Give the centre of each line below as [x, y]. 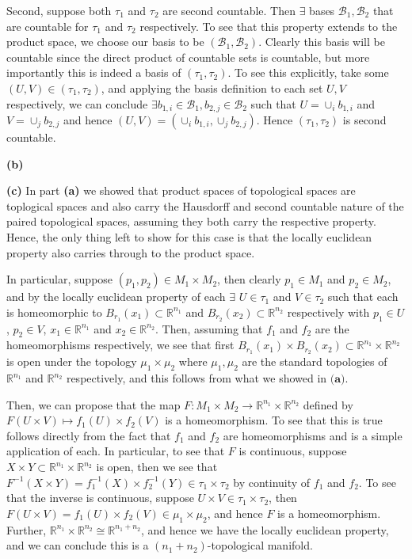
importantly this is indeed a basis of [94, 72]
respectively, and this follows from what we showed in [196, 378]
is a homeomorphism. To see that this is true [274, 420]
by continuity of [272, 482]
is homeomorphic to [54, 312]
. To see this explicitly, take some [308, 72]
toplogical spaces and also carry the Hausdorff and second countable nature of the [205, 205]
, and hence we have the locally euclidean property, [265, 529]
